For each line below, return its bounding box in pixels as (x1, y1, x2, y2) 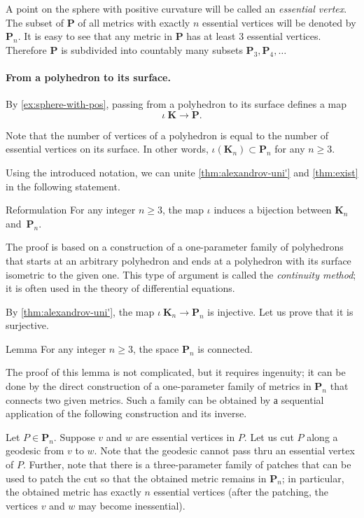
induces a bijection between (213, 202, 332, 217)
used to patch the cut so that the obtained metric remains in (6, 470, 267, 485)
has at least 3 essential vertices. (186, 29, 321, 43)
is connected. (197, 341, 253, 356)
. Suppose (53, 429, 95, 444)
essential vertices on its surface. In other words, (6, 141, 209, 156)
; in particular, (281, 470, 344, 485)
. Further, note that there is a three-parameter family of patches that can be (22, 457, 351, 472)
